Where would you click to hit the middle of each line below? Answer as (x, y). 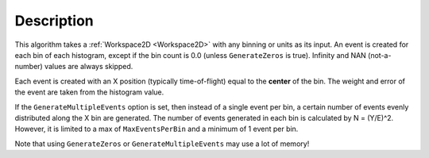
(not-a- (380, 55)
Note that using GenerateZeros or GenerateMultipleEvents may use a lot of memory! (162, 144)
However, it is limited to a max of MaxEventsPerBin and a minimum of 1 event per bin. (157, 129)
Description (54, 21)
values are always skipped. (89, 67)
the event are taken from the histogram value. (89, 92)
